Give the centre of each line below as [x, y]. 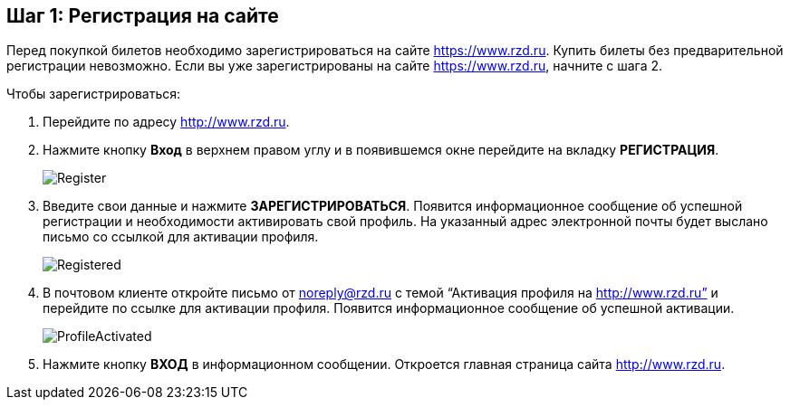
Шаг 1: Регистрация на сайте [143, 16]
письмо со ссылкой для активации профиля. [181, 237]
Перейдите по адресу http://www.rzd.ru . [166, 122]
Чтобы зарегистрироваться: [94, 94]
